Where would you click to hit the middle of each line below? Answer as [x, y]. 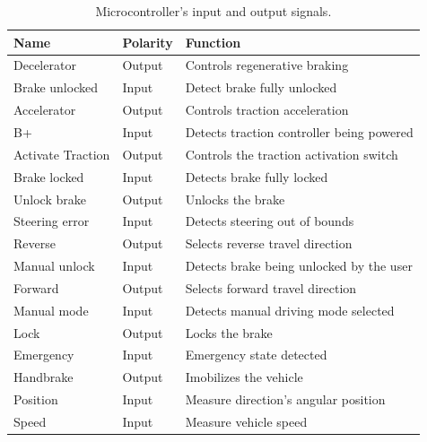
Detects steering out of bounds [270, 221]
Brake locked [49, 176]
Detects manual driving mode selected [290, 310]
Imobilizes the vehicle [244, 377]
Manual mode [51, 310]
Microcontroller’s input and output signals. [213, 11]
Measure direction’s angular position [285, 399]
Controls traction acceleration [267, 110]
